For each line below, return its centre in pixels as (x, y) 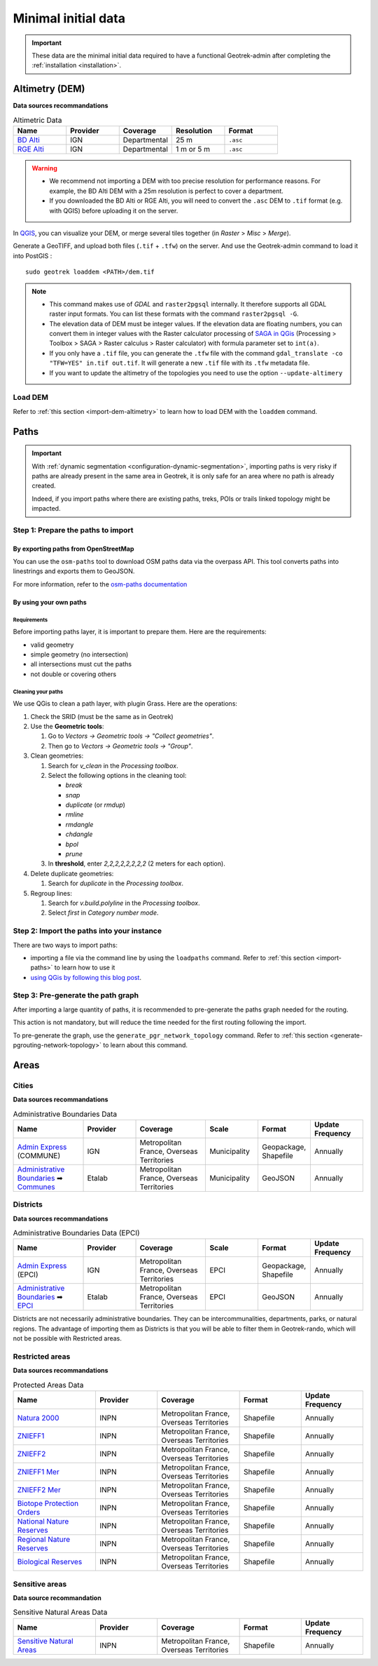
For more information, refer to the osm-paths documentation (100, 584)
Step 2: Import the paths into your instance (87, 931)
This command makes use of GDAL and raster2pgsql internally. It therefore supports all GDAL (188, 304)
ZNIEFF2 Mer (39, 1490)
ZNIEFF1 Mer (38, 1472)
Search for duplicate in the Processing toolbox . (116, 883)
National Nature (43, 1521)
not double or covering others (73, 674)
